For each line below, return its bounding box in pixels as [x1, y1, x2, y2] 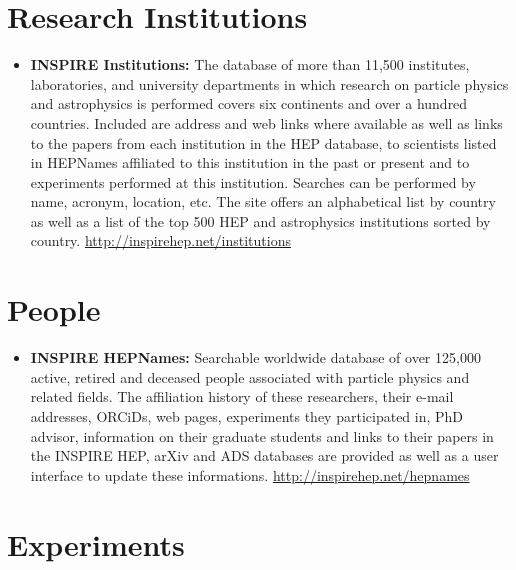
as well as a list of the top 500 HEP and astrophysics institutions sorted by [30, 210, 491, 231]
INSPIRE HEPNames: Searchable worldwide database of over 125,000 [30, 347, 481, 368]
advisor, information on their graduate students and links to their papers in [30, 425, 494, 446]
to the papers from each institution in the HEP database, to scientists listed [30, 132, 497, 153]
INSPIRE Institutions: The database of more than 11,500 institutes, [30, 54, 470, 75]
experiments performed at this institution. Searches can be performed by [30, 171, 476, 192]
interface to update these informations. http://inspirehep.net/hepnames [30, 464, 470, 485]
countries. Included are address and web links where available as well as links [30, 112, 503, 133]
